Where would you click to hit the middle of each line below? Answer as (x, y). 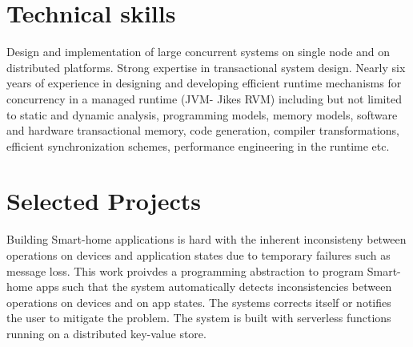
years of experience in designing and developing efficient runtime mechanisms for (204, 83)
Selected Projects (104, 201)
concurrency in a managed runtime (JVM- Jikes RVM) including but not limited (204, 98)
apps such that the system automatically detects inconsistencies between (214, 286)
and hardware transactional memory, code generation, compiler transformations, (203, 130)
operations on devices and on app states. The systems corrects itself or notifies (199, 302)
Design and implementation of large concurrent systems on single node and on (198, 52)
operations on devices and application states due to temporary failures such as (198, 255)
